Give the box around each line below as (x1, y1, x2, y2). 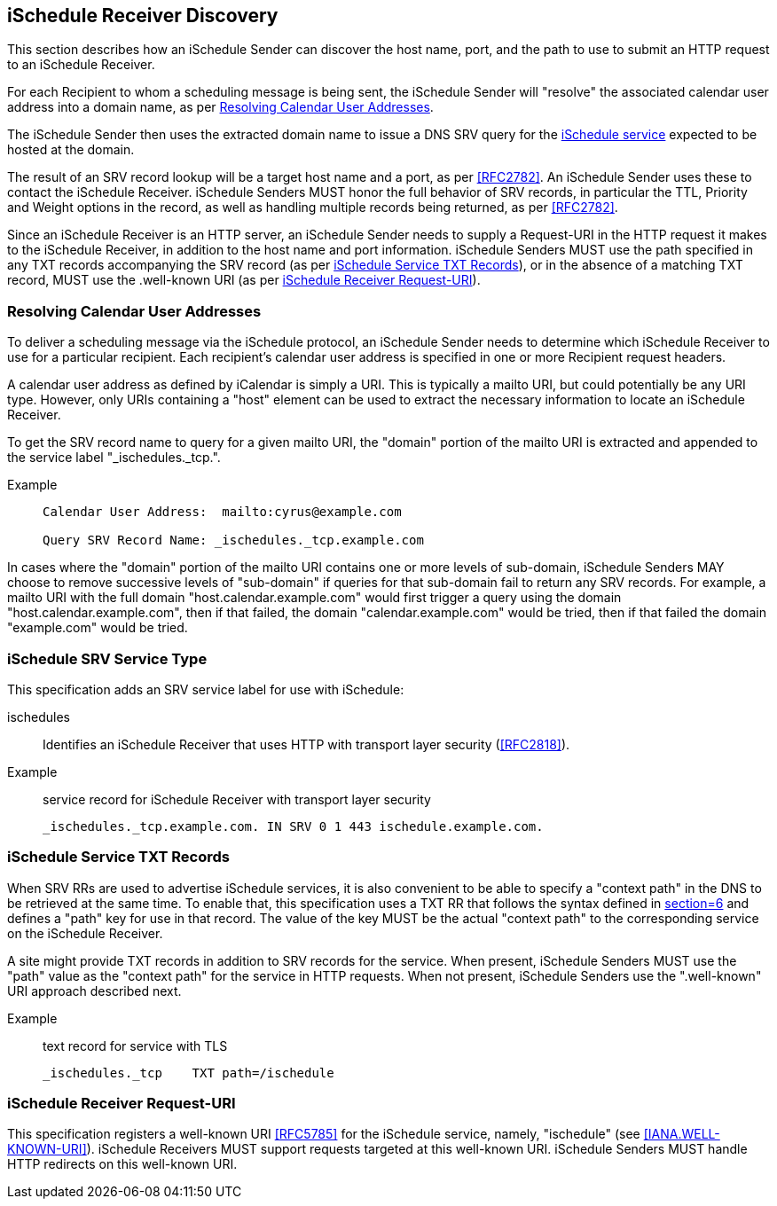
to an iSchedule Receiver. (7, 57, 155, 73)
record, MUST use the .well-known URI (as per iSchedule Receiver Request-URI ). (7, 272, 481, 288)
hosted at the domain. (7, 142, 135, 158)
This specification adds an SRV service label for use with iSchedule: (7, 681, 404, 697)
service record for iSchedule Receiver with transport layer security (43, 791, 431, 807)
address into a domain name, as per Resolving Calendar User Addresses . (7, 99, 434, 115)
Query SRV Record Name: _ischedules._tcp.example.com (43, 533, 424, 548)
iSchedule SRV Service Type (7, 649, 208, 668)
